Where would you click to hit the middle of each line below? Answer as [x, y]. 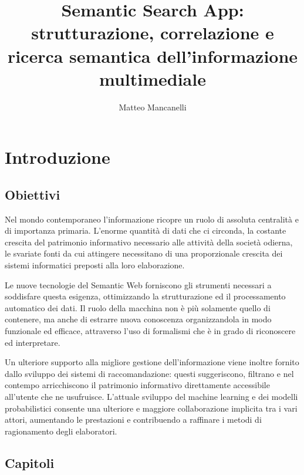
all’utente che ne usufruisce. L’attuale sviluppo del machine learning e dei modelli [151, 396]
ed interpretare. [33, 342]
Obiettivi [33, 194]
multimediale [153, 78]
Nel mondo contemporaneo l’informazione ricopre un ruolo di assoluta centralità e [152, 219]
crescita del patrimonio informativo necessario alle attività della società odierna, [149, 242]
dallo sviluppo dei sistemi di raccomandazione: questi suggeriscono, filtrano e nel [149, 373]
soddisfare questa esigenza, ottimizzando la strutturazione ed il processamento [145, 296]
